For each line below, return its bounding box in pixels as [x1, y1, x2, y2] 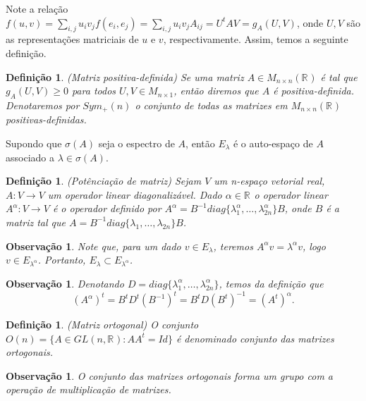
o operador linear [254, 187, 328, 202]
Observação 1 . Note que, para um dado [6, 238, 181, 253]
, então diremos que [173, 83, 259, 98]
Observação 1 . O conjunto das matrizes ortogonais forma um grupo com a [6, 368, 333, 383]
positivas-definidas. [6, 112, 87, 127]
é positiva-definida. [273, 83, 355, 98]
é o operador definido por [52, 201, 161, 216]
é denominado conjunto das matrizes [176, 331, 334, 345]
